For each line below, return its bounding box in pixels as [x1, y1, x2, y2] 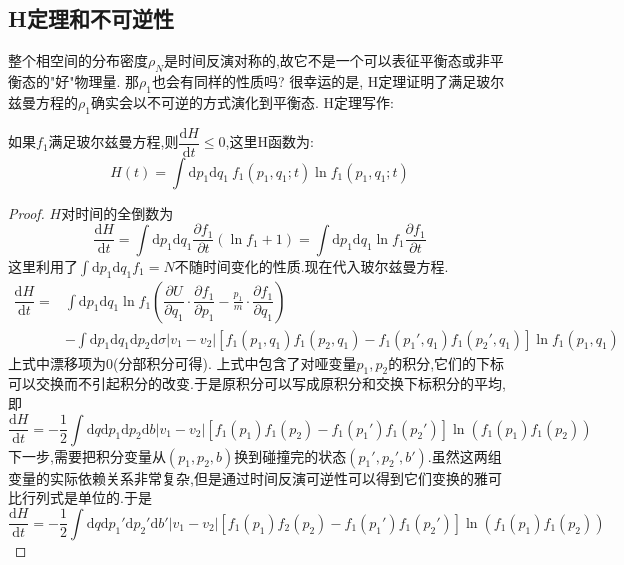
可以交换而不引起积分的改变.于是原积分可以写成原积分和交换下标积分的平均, [8, 373, 506, 394]
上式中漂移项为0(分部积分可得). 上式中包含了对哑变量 [8, 352, 357, 373]
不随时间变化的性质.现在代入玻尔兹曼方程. [174, 255, 449, 276]
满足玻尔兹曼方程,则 [48, 131, 179, 152]
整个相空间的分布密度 [8, 50, 148, 71]
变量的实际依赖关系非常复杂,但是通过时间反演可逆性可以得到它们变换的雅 [8, 467, 488, 488]
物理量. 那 [74, 71, 140, 91]
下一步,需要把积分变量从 [8, 445, 166, 466]
